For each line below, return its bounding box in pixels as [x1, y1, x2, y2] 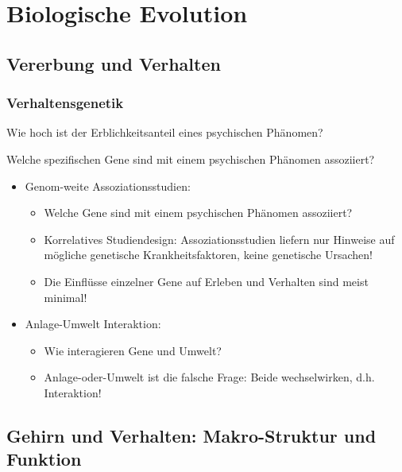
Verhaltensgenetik [6, 93, 124, 113]
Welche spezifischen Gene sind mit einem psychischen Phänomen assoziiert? [6, 150, 375, 167]
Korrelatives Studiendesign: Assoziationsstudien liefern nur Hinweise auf [44, 230, 395, 247]
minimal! [44, 288, 87, 305]
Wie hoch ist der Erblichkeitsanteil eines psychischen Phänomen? [6, 124, 323, 141]
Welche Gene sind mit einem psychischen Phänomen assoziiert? [44, 204, 353, 221]
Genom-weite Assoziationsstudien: [25, 177, 191, 194]
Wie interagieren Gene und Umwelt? [44, 342, 222, 358]
